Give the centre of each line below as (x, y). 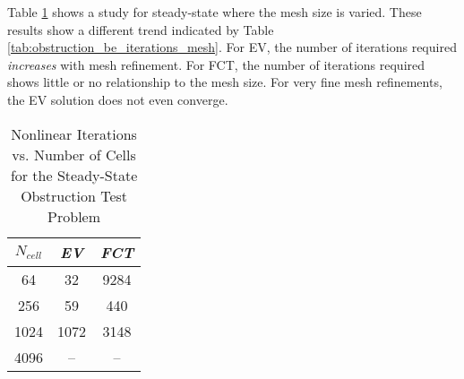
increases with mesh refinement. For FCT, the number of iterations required (216, 64)
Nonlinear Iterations (74, 134)
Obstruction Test (74, 195)
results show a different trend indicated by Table (141, 29)
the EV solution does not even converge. (118, 99)
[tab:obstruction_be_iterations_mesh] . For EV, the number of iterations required (232, 47)
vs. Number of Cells (74, 154)
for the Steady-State (74, 175)
